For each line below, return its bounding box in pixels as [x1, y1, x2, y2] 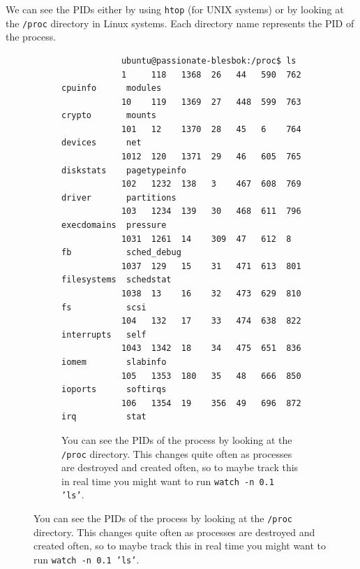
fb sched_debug [61, 247, 181, 258]
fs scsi [61, 302, 147, 312]
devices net [61, 138, 142, 148]
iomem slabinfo [61, 356, 167, 367]
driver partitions [61, 192, 177, 203]
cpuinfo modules [61, 83, 162, 94]
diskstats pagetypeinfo [61, 165, 186, 175]
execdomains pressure [61, 220, 167, 231]
